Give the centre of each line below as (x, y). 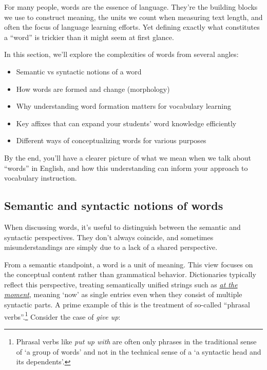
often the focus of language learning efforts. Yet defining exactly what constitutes (132, 27)
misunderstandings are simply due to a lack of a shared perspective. (111, 247)
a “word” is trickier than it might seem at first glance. (89, 37)
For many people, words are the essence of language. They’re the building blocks (131, 7)
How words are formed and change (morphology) (93, 89)
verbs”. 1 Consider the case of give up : (62, 316)
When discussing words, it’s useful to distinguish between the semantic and (122, 227)
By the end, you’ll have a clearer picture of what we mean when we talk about (128, 157)
